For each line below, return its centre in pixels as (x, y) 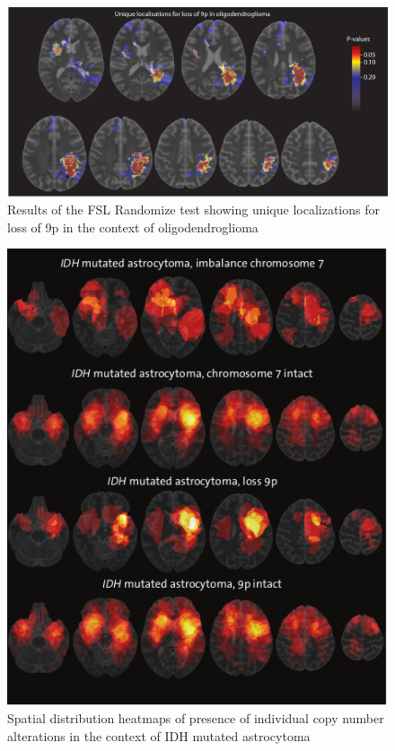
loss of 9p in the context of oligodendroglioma (133, 227)
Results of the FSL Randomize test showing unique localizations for (193, 210)
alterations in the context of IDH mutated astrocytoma (159, 736)
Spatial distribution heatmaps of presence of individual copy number (196, 718)
